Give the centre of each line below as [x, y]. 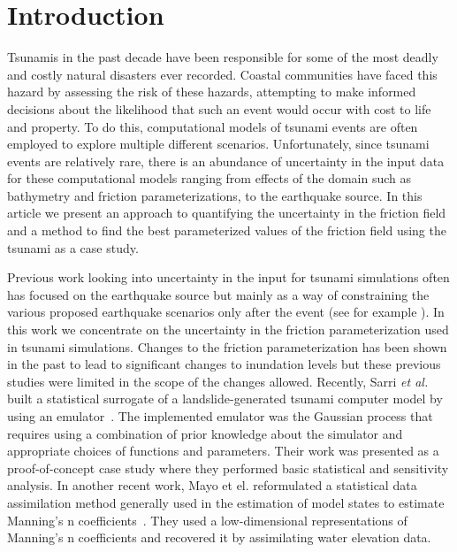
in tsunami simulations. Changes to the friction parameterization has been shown [227, 346]
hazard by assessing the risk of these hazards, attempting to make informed [212, 92]
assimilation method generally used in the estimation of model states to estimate [226, 502]
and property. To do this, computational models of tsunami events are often [213, 126]
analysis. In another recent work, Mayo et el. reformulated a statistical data [212, 485]
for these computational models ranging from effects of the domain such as [209, 178]
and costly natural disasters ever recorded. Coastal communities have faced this [222, 74]
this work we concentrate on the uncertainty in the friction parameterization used [228, 330]
